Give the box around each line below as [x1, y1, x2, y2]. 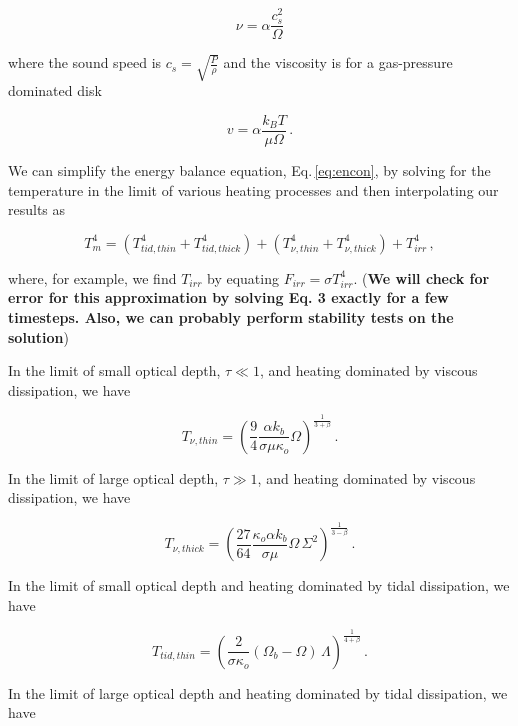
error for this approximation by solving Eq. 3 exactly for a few [8, 287, 449, 308]
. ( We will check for [353, 267, 490, 288]
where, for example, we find [8, 267, 177, 288]
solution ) [8, 326, 69, 347]
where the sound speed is [8, 52, 162, 73]
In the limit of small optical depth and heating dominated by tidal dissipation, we [8, 575, 510, 596]
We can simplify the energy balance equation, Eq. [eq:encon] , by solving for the [8, 160, 491, 181]
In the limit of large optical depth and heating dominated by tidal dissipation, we [8, 682, 508, 703]
